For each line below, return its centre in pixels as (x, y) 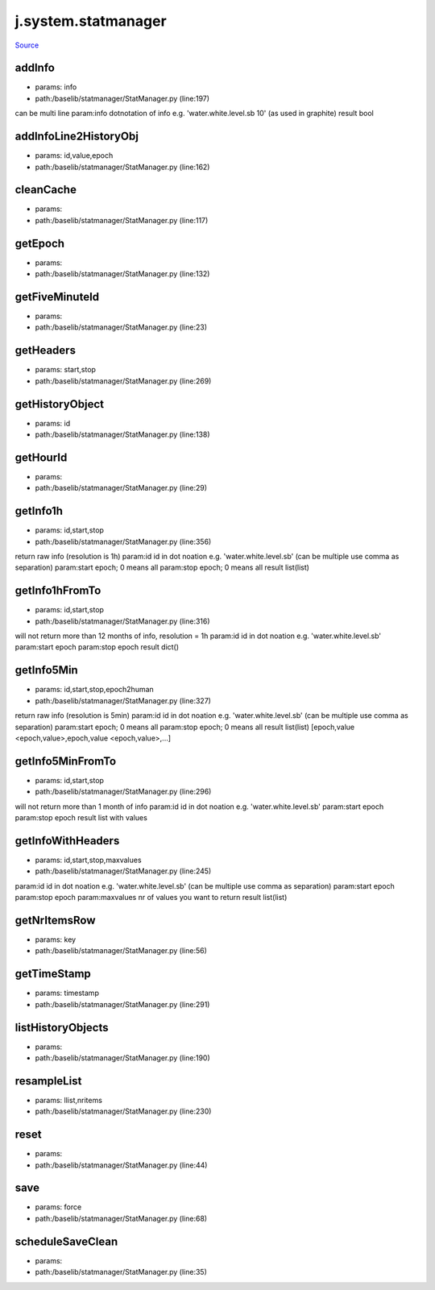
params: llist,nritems (68, 1100)
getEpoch (39, 243)
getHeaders (46, 350)
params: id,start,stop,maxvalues (88, 860)
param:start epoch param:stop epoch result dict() (97, 647)
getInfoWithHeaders (67, 841)
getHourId (41, 457)
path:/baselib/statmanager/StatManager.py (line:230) (123, 1111)
